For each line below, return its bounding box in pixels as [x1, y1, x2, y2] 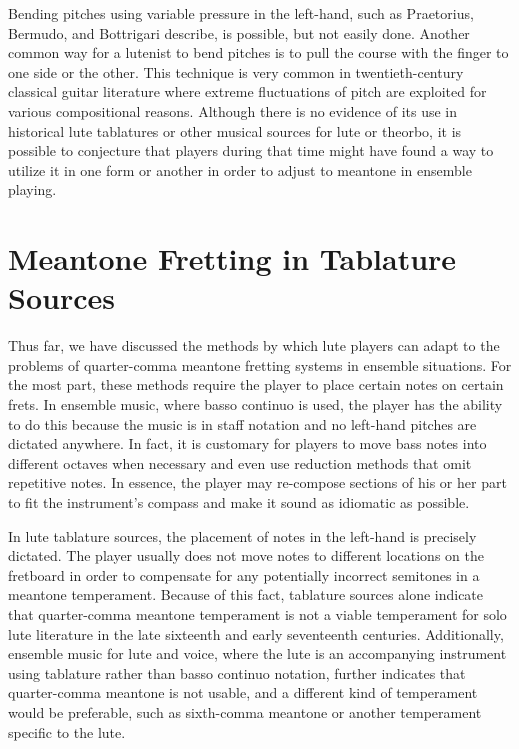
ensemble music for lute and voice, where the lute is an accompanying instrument [8, 643, 507, 664]
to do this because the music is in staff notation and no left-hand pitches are [8, 413, 477, 434]
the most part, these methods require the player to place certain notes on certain [8, 374, 504, 395]
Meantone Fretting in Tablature [8, 238, 457, 279]
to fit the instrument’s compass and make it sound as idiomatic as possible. [8, 492, 470, 512]
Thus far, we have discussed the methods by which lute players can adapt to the [8, 335, 500, 356]
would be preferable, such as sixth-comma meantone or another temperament [8, 701, 482, 722]
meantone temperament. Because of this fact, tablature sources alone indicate [8, 584, 484, 605]
